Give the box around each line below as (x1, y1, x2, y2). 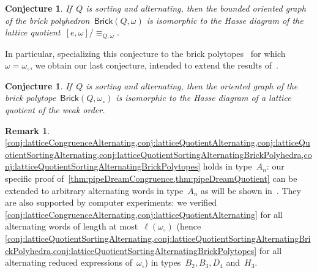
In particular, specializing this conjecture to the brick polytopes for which (5, 47, 286, 59)
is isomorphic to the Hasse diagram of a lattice (116, 91, 291, 104)
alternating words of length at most (5, 220, 138, 233)
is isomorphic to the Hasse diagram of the (146, 13, 304, 26)
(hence (176, 220, 201, 233)
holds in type (203, 160, 252, 173)
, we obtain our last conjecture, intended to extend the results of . (29, 59, 278, 72)
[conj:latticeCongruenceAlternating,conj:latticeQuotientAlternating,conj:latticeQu (5, 136, 310, 149)
